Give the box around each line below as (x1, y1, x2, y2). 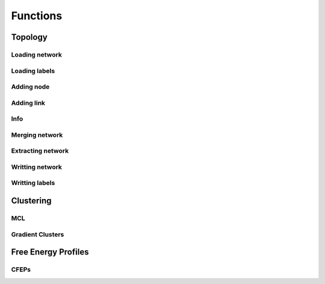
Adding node (11, 83, 50, 91)
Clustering (11, 196, 52, 206)
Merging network (11, 130, 63, 139)
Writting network (11, 163, 63, 171)
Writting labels (11, 178, 55, 187)
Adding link (11, 98, 45, 107)
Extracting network (11, 147, 69, 155)
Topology (11, 32, 48, 42)
